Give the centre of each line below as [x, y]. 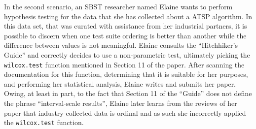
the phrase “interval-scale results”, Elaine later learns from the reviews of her [121, 103]
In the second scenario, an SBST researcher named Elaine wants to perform [118, 6]
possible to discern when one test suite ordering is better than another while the [125, 35]
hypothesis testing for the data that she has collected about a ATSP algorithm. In [128, 16]
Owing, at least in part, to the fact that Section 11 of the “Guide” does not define [128, 93]
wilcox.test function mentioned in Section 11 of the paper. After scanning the [124, 64]
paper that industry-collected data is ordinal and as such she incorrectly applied [125, 113]
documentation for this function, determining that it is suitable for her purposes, [126, 74]
